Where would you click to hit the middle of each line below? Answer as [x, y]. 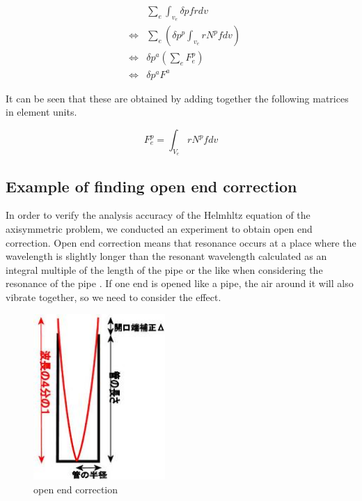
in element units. [41, 112]
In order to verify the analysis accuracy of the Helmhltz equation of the [158, 215]
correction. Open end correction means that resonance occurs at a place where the [181, 242]
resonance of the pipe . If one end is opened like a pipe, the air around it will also [180, 283]
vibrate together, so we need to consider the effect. [113, 296]
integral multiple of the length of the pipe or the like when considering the [164, 269]
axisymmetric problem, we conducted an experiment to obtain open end [159, 229]
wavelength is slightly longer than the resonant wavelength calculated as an [166, 256]
